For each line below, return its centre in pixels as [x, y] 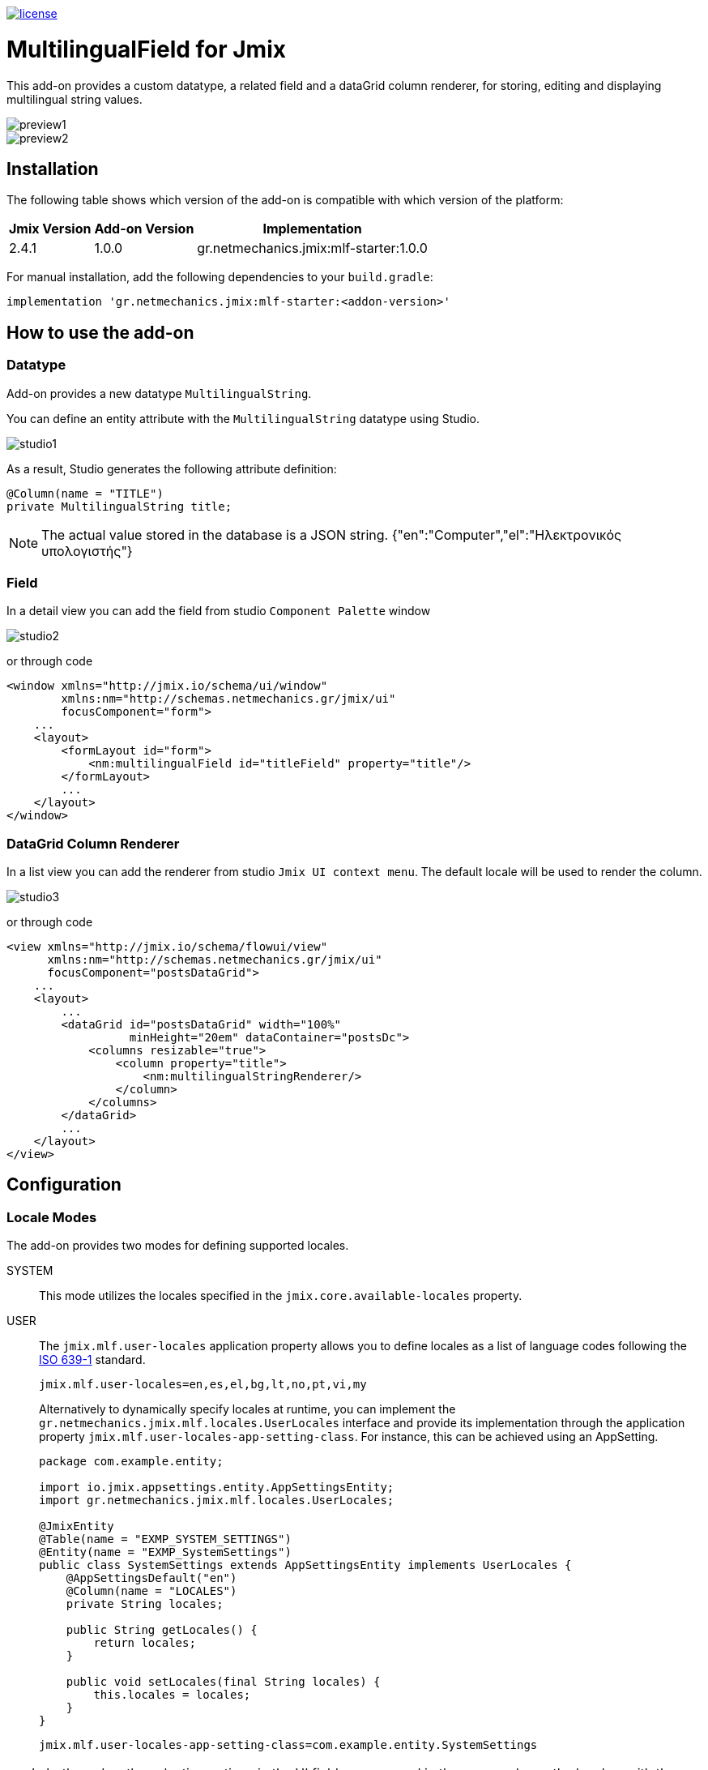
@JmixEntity [77, 1526]
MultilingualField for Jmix [146, 49]
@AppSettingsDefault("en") [151, 1578]
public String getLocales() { [162, 1630]
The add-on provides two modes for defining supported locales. [178, 1246]
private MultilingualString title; [119, 506]
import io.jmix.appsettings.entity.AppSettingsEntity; [217, 1488]
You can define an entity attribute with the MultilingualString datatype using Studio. [243, 418]
